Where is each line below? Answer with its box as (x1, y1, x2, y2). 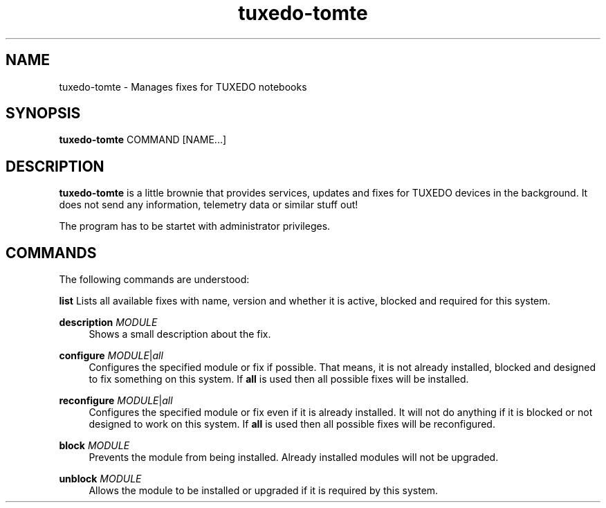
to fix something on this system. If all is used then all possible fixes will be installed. (89, 373, 469, 385)
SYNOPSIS (6, 105, 81, 123)
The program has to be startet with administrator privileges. (59, 220, 331, 233)
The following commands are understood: (59, 273, 250, 286)
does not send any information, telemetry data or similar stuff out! (59, 199, 358, 211)
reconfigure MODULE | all (59, 394, 173, 407)
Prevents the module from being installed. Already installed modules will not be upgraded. (89, 451, 499, 464)
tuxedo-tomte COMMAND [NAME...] (59, 134, 227, 146)
